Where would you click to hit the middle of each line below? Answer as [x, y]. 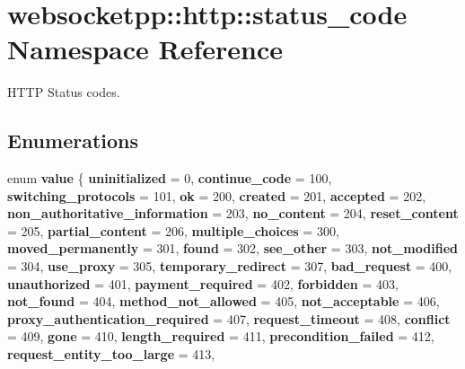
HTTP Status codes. [64, 92]
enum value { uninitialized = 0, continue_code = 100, [170, 178]
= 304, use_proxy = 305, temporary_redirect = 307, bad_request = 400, [230, 266]
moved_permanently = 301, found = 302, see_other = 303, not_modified [232, 248]
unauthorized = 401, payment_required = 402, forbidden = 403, [203, 283]
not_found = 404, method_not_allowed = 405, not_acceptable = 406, [224, 301]
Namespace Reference [145, 49]
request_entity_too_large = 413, [111, 354]
